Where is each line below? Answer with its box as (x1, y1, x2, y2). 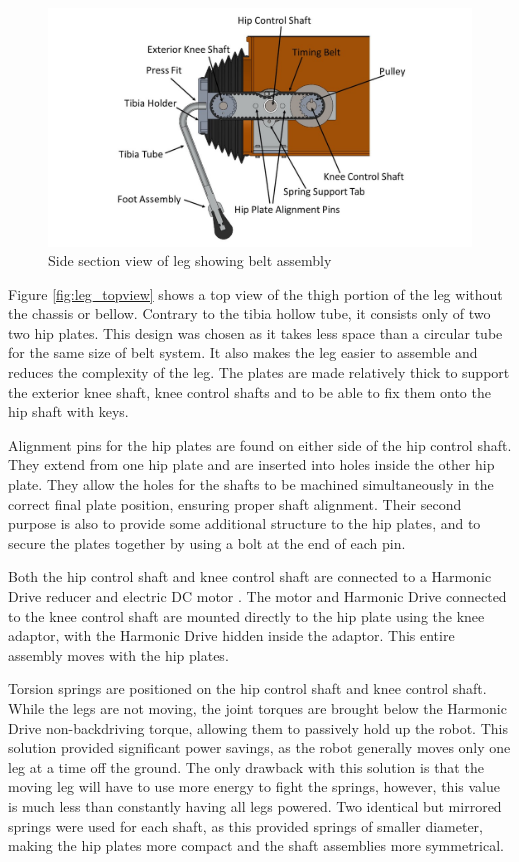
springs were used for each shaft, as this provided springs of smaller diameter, (8, 815, 484, 836)
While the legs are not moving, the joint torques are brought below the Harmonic (8, 697, 507, 718)
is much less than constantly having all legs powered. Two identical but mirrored (8, 795, 502, 816)
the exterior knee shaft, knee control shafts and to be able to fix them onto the (8, 381, 491, 402)
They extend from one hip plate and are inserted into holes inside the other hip (8, 454, 495, 475)
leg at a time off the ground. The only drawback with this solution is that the (8, 756, 484, 777)
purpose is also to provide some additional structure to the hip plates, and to (8, 513, 481, 534)
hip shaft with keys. (8, 401, 129, 422)
